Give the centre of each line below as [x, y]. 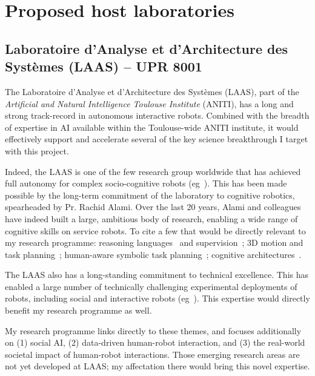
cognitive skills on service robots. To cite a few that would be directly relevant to [155, 230]
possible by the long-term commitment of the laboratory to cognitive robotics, [150, 195]
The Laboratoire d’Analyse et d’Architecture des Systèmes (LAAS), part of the [152, 91]
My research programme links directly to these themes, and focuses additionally [153, 330]
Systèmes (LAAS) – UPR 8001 [104, 66]
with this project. [37, 150]
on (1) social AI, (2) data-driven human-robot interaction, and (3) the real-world [155, 342]
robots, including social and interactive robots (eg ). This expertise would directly [157, 298]
